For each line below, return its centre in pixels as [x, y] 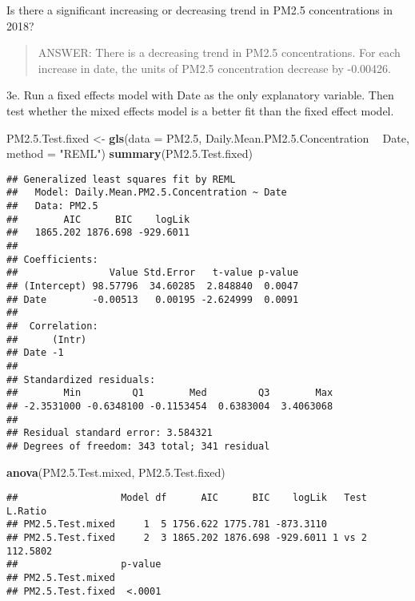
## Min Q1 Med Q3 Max [170, 393]
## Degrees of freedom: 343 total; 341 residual [138, 446]
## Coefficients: [52, 259]
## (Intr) [47, 339]
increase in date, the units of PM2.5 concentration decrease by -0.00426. [214, 68]
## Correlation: [52, 326]
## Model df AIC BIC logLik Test [187, 498]
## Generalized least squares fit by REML [121, 179]
